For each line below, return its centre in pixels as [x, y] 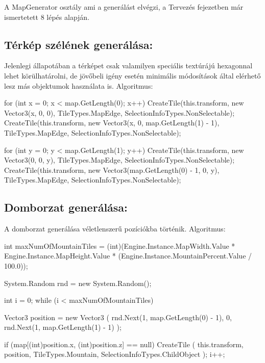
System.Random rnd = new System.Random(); [78, 283]
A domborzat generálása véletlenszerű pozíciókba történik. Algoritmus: [115, 229]
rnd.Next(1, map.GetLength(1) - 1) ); [63, 327]
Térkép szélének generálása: [79, 44]
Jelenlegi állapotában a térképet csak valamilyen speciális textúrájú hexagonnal [128, 66]
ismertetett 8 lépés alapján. [47, 17]
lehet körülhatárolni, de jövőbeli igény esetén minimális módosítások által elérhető [132, 75]
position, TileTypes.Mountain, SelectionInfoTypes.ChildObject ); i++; [115, 354]
